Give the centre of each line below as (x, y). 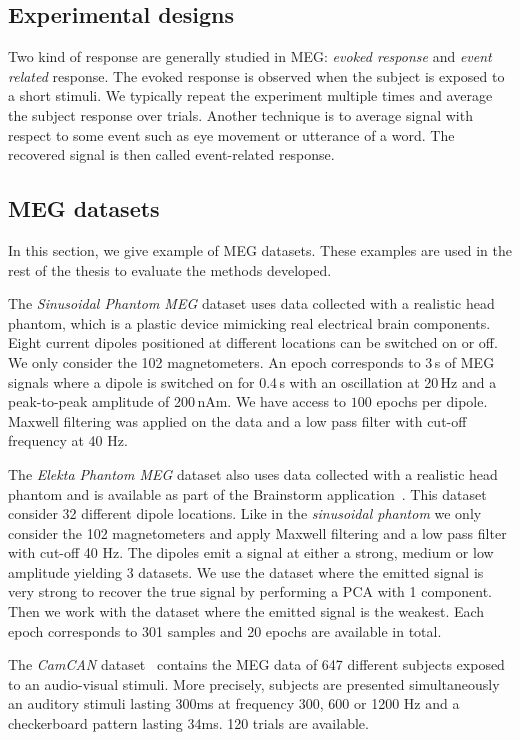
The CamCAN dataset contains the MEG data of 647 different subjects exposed (256, 664)
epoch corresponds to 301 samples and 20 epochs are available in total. (225, 630)
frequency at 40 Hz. (68, 440)
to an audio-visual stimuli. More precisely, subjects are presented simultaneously (254, 683)
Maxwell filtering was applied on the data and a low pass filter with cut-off (237, 420)
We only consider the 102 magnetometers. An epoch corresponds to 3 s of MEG (251, 361)
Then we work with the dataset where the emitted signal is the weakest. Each (246, 611)
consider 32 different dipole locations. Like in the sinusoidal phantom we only (245, 513)
